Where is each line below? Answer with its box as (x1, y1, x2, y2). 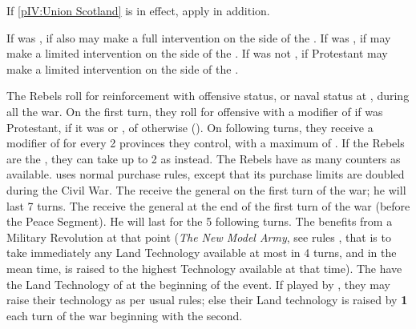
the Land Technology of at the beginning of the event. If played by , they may (6, 275, 390, 292)
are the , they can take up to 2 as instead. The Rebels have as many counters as (6, 150, 401, 167)
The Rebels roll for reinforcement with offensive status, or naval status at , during (6, 87, 410, 104)
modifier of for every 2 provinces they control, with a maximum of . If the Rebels (6, 134, 405, 151)
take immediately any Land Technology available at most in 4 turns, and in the (6, 244, 397, 261)
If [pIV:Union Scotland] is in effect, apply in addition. (6, 2, 270, 18)
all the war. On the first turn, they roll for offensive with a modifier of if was (6, 102, 383, 119)
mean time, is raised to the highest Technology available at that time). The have (6, 259, 402, 276)
